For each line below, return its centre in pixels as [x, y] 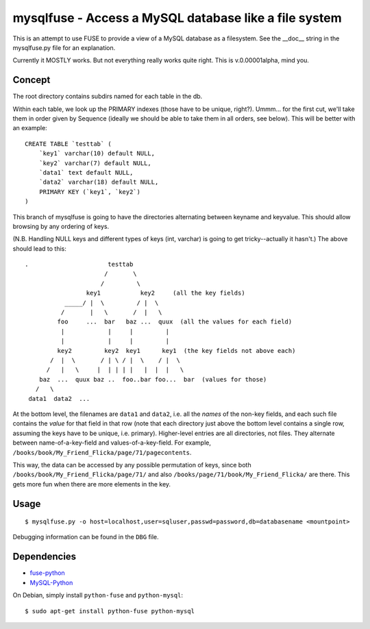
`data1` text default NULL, [86, 172]
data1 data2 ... [59, 398]
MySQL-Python [51, 582]
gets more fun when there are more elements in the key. [92, 484]
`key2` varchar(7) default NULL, [95, 163]
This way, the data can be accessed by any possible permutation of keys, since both [132, 465]
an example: [30, 128]
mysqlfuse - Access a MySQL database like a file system [177, 18]
